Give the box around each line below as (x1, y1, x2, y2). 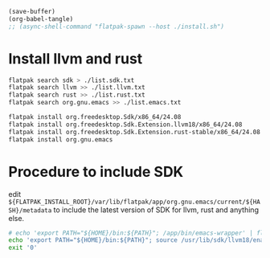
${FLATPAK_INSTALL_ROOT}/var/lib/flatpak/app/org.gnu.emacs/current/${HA (8, 198, 261, 206)
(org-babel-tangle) (8, 14, 74, 23)
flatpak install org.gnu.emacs (8, 135, 113, 144)
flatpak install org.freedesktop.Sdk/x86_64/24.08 (8, 113, 182, 121)
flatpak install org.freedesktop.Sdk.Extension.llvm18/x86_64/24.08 (8, 121, 243, 129)
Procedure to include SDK (8, 162, 184, 181)
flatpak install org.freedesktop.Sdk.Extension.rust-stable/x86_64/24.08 (8, 128, 261, 136)
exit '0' (8, 244, 38, 252)
